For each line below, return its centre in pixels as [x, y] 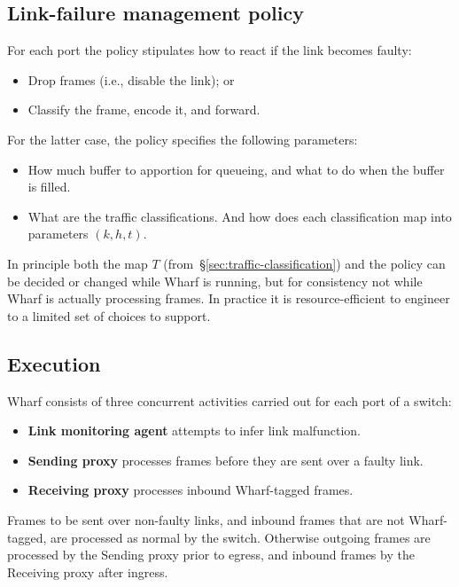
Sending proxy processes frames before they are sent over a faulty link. [226, 460]
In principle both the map [78, 263]
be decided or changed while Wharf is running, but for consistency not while [215, 281]
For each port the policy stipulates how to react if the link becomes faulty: [210, 50]
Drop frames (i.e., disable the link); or [131, 79]
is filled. [49, 187]
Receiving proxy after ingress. [88, 571]
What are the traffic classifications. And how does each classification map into [240, 216]
